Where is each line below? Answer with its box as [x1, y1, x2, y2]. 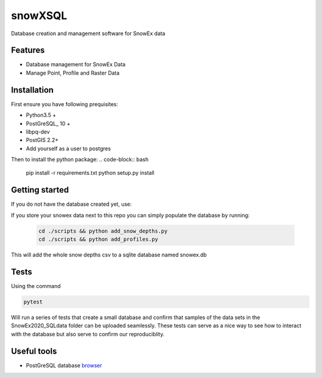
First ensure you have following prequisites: [11, 100, 119, 107]
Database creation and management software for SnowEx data [11, 30, 166, 37]
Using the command [11, 283, 61, 290]
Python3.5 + [26, 111, 57, 119]
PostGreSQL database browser [26, 361, 103, 369]
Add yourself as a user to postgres [26, 145, 112, 152]
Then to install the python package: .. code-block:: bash [11, 156, 149, 163]
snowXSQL [11, 9, 67, 22]
